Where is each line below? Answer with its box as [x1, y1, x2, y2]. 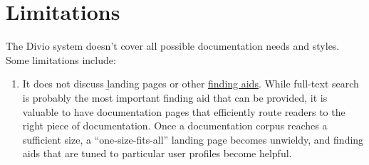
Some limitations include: [6, 52, 116, 67]
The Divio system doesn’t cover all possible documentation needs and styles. [6, 38, 340, 53]
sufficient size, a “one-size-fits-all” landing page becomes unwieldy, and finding [22, 132, 364, 147]
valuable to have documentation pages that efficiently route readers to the [22, 104, 345, 119]
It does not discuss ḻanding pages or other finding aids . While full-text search [22, 76, 359, 91]
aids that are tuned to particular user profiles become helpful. [22, 146, 292, 161]
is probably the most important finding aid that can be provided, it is [22, 90, 328, 105]
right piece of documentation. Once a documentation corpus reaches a [22, 118, 328, 133]
